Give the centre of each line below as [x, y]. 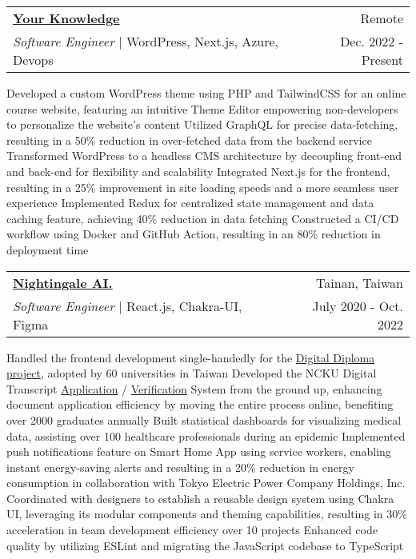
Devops [33, 60]
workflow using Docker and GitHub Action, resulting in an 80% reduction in [194, 234]
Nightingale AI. [63, 282]
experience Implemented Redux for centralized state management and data [190, 203]
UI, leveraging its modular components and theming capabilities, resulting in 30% [207, 514]
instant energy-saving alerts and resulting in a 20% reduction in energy [180, 467]
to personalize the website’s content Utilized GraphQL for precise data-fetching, [202, 124]
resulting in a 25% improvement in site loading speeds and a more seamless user [203, 187]
